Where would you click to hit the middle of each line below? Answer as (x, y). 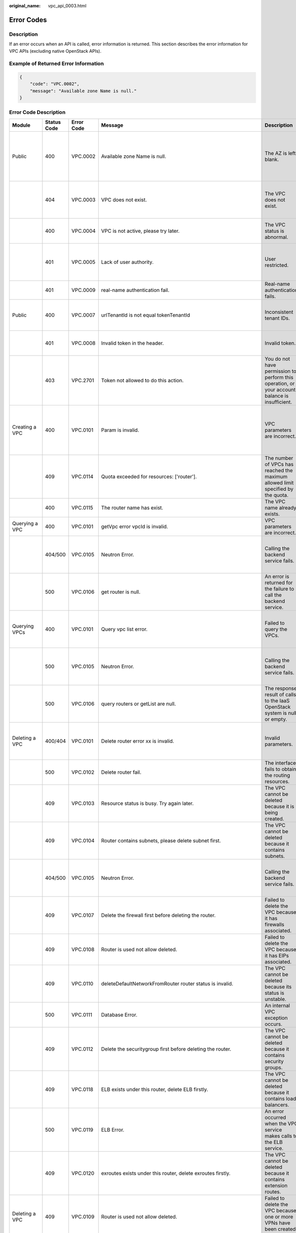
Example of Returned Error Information (56, 64)
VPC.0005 (84, 262)
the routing (277, 775)
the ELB (274, 1142)
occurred (275, 1117)
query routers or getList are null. (139, 704)
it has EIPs (277, 956)
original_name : (25, 6)
